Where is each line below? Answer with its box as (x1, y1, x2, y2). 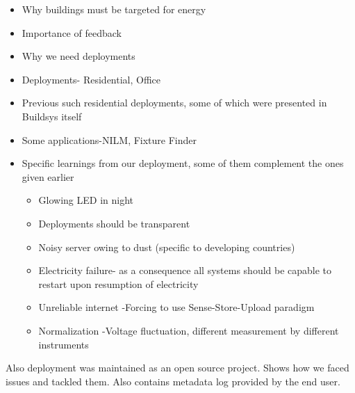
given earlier (22, 169, 74, 184)
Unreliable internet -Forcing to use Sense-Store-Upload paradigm (38, 300, 315, 314)
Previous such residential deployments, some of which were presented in (22, 95, 327, 110)
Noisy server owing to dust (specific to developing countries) (38, 239, 295, 254)
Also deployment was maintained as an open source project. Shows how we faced (6, 360, 349, 375)
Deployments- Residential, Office (22, 72, 161, 86)
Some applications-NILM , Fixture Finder (22, 132, 197, 147)
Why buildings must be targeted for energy (22, 2, 206, 16)
